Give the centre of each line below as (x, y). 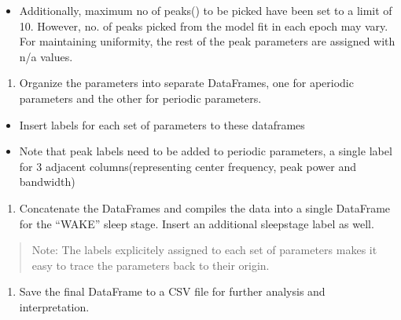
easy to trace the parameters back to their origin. (151, 265)
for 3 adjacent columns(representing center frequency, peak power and (188, 166)
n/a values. (46, 56)
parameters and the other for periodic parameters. (140, 98)
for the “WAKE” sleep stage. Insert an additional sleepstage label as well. (197, 223)
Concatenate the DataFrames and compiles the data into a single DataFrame (205, 207)
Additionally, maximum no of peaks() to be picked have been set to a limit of (206, 10)
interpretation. (54, 306)
